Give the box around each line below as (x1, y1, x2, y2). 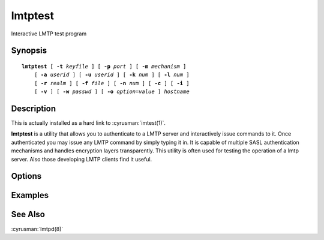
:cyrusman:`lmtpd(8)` (11, 225, 64, 232)
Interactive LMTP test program (11, 30, 87, 37)
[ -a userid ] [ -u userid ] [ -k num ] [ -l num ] (34, 71, 190, 78)
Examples (11, 190, 49, 200)
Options (11, 171, 42, 181)
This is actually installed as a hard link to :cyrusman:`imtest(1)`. (11, 119, 166, 127)
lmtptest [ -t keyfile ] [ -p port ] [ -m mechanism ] (22, 63, 187, 70)
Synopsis (11, 46, 47, 56)
